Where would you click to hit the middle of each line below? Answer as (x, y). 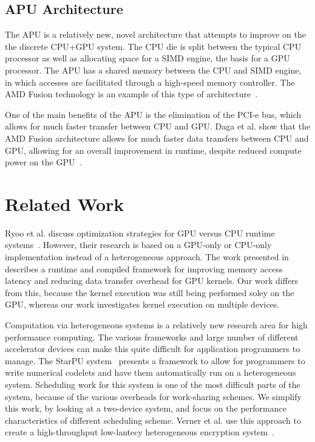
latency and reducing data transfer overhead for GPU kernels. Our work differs (152, 281)
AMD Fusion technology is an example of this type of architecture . (131, 94)
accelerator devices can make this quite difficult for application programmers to (153, 349)
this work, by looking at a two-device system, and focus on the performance (146, 408)
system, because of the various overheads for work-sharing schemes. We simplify (153, 396)
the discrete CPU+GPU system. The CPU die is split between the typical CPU (153, 46)
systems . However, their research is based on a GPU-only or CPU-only (138, 245)
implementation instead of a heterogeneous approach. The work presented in (147, 257)
